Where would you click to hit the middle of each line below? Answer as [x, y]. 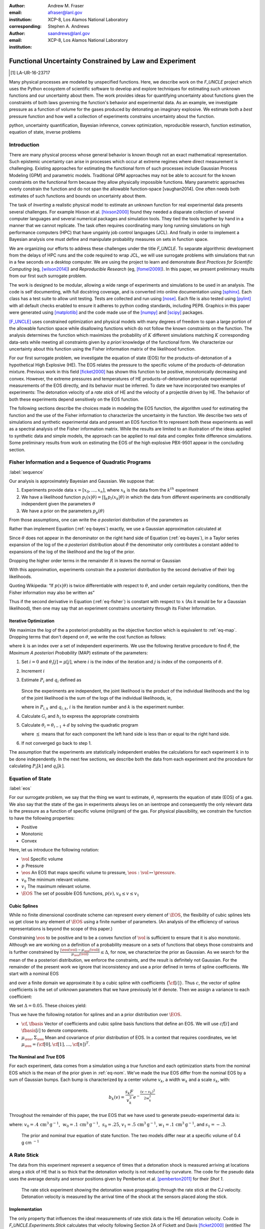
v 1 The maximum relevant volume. [56, 887]
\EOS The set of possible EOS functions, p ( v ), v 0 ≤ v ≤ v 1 [80, 894]
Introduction [24, 145]
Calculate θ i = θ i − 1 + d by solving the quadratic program [80, 726]
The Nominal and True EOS [37, 1056]
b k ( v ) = [117, 1098]
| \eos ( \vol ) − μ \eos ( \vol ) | [80, 950]
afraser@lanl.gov [65, 13]
